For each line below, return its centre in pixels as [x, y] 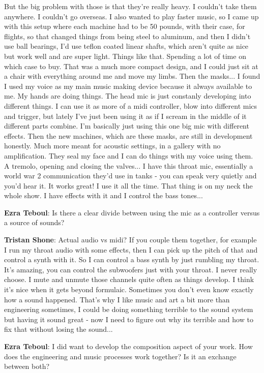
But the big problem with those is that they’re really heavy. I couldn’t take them [130, 6]
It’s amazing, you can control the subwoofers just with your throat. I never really [131, 269]
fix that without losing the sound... [58, 329]
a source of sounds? [34, 222]
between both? [27, 366]
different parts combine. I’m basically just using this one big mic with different [127, 126]
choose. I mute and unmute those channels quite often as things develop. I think [129, 279]
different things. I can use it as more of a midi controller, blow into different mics [131, 105]
